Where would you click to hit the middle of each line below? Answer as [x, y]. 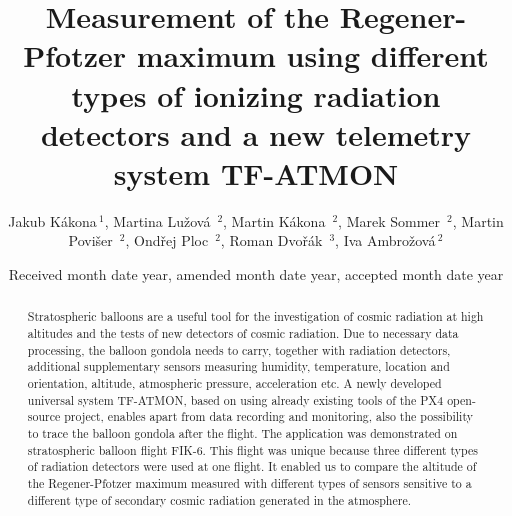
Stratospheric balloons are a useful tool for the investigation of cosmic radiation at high [255, 316]
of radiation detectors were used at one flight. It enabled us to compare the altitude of [252, 466]
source [44, 416]
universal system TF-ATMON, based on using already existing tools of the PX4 [235, 399]
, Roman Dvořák [271, 240]
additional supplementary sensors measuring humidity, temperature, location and [238, 366]
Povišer [90, 240]
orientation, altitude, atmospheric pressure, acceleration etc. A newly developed [234, 383]
